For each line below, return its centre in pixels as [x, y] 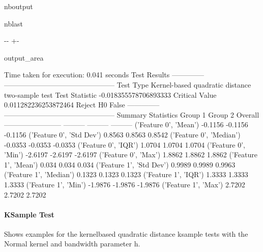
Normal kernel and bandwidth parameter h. [72, 244]
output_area [24, 57]
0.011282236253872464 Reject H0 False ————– [82, 105]
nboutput [19, 6]
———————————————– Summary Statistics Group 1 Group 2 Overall [132, 114]
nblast [14, 23]
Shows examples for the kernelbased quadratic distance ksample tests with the [126, 233]
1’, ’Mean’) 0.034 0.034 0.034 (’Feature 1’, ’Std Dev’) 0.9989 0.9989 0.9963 [120, 164]
